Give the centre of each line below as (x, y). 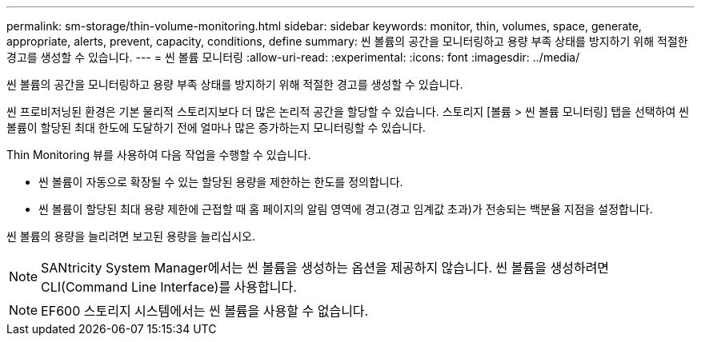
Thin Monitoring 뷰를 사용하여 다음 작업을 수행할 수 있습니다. (159, 155)
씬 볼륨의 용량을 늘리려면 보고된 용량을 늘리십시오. (131, 236)
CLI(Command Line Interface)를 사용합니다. (169, 287)
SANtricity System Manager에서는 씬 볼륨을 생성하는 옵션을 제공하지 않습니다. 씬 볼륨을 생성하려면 (325, 268)
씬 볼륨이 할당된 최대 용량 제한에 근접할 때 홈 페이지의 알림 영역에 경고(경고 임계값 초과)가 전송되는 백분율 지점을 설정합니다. (346, 209)
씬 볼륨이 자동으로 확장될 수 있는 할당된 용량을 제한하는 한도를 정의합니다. (221, 182)
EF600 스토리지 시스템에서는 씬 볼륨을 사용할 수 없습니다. (205, 311)
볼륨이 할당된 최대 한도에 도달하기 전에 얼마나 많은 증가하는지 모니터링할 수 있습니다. (216, 127)
